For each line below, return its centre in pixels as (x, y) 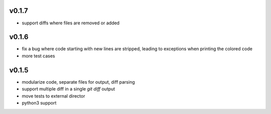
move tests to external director (53, 96)
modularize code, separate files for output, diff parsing (78, 82)
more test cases (38, 56)
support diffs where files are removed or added (71, 23)
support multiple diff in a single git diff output (69, 89)
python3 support (39, 103)
